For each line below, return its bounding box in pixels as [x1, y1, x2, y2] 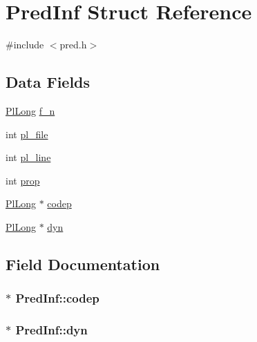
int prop [6, 173, 40, 187]
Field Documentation [6, 253, 160, 274]
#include [6, 37, 44, 52]
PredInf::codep [15, 289, 99, 307]
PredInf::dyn [15, 321, 88, 339]
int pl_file [6, 126, 48, 141]
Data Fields [6, 71, 91, 93]
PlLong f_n [6, 103, 55, 117]
